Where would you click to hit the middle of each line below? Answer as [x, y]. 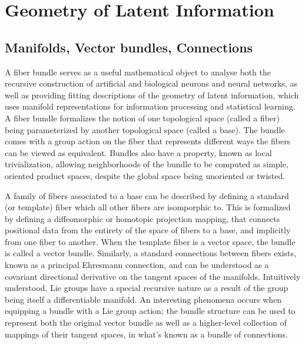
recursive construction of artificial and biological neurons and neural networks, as [151, 83]
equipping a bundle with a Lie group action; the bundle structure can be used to [150, 311]
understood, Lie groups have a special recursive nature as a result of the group [147, 288]
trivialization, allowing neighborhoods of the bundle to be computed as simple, [147, 164]
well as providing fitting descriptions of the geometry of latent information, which [152, 95]
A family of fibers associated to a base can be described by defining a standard [147, 195]
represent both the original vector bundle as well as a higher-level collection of [146, 322]
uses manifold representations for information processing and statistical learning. [150, 106]
